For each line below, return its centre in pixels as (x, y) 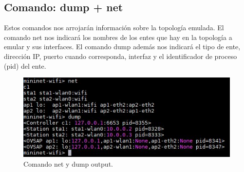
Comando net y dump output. (68, 163)
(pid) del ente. (25, 66)
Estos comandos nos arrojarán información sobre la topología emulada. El (114, 28)
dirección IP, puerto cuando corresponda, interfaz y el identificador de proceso (121, 56)
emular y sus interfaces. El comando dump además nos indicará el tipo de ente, (122, 47)
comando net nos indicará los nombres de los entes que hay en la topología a (118, 37)
